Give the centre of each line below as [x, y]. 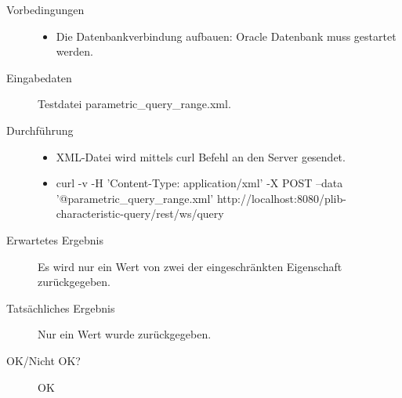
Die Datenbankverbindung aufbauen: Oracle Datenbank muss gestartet [226, 36]
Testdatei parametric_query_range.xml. [134, 104]
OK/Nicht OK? [43, 360]
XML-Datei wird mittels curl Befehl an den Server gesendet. [201, 156]
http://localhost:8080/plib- [281, 198]
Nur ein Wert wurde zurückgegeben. [125, 334]
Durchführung [40, 130]
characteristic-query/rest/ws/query [140, 213]
